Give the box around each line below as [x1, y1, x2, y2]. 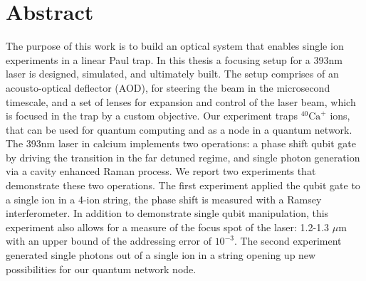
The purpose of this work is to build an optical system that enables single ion [6, 38, 344, 53]
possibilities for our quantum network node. [6, 261, 197, 276]
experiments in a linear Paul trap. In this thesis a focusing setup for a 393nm [6, 52, 343, 67]
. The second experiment [234, 233, 342, 248]
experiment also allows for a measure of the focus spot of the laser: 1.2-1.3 [6, 219, 330, 234]
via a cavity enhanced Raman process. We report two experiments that [6, 164, 316, 179]
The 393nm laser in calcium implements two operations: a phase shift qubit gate [6, 136, 356, 151]
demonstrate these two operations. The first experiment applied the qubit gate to [6, 178, 360, 193]
